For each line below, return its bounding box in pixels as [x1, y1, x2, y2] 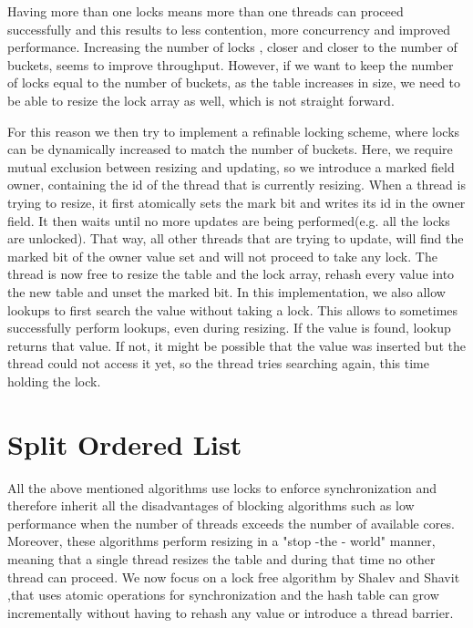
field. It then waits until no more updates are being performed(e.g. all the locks [7, 211, 450, 230]
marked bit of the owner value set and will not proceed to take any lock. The [7, 246, 437, 265]
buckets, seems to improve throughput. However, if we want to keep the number [7, 55, 454, 74]
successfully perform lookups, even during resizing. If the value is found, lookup [7, 318, 451, 337]
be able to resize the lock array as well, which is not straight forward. [7, 90, 395, 109]
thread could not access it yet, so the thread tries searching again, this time [7, 354, 429, 373]
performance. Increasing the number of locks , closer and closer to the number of [7, 37, 458, 57]
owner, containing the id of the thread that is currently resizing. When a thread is [7, 175, 466, 194]
